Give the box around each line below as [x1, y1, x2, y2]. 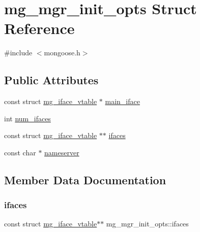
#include [4, 47, 33, 58]
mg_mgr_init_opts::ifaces [106, 218, 189, 229]
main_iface [105, 96, 140, 107]
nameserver [44, 147, 79, 157]
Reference [4, 18, 75, 39]
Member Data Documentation [4, 172, 166, 187]
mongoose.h [44, 47, 80, 58]
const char [4, 147, 36, 157]
